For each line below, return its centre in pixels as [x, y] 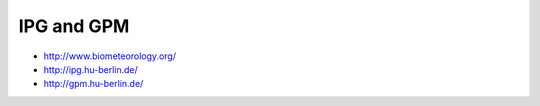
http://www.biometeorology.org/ [110, 56]
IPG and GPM [74, 26]
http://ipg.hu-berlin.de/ [91, 69]
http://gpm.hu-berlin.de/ [93, 84]
